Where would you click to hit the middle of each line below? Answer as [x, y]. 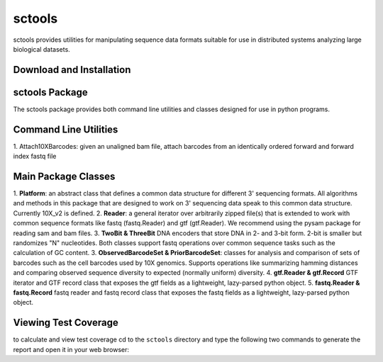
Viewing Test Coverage [66, 323]
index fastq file [35, 157]
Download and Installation [72, 70]
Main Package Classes [64, 176]
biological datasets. [41, 49]
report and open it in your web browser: [71, 349]
